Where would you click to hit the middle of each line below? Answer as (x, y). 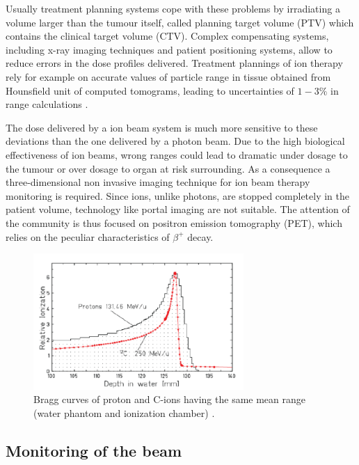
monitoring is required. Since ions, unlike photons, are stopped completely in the (178, 195)
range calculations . (47, 104)
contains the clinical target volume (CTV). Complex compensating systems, (167, 36)
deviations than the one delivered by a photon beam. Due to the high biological (175, 141)
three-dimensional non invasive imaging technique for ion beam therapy (158, 182)
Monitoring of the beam (94, 450)
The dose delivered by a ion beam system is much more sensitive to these (162, 127)
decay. (200, 236)
